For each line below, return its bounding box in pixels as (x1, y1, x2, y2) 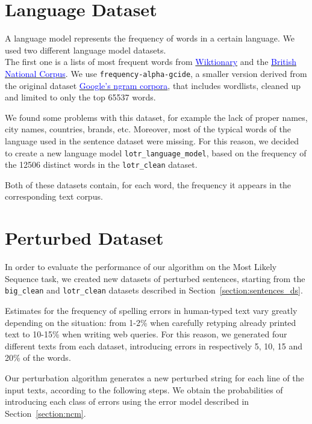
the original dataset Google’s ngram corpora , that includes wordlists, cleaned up (5, 79, 301, 91)
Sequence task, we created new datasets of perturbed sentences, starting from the (5, 272, 305, 284)
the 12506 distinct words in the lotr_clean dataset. (5, 158, 198, 171)
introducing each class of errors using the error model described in (5, 395, 249, 408)
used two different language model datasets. (5, 43, 166, 56)
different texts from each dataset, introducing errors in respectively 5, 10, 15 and (5, 339, 303, 352)
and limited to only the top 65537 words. (5, 91, 156, 103)
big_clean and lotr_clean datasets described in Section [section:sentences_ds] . (5, 284, 303, 296)
